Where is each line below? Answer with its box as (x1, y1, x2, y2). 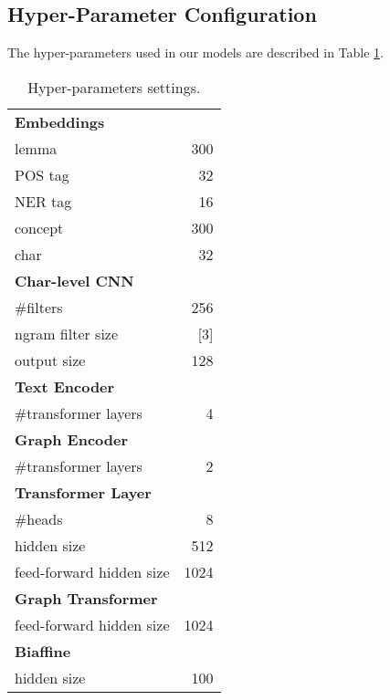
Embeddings (15, 110, 105, 132)
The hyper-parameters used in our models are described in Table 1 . (7, 43, 384, 62)
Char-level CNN (15, 269, 134, 291)
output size (15, 349, 86, 371)
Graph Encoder (15, 428, 129, 450)
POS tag (15, 163, 69, 185)
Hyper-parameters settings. (27, 76, 201, 98)
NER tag (15, 190, 72, 212)
